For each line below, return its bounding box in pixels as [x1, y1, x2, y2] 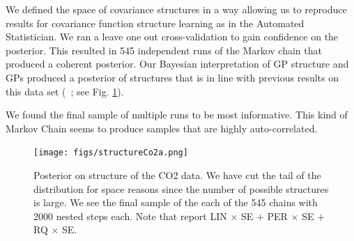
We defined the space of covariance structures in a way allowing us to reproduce [6, 2, 347, 16]
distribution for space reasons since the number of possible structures [33, 181, 329, 196]
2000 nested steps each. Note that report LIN [33, 208, 227, 223]
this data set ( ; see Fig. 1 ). [6, 84, 124, 98]
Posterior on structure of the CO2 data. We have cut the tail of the [33, 168, 321, 182]
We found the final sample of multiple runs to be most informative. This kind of [6, 107, 348, 122]
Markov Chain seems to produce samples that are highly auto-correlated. [6, 120, 318, 135]
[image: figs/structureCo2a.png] [33, 148, 188, 158]
